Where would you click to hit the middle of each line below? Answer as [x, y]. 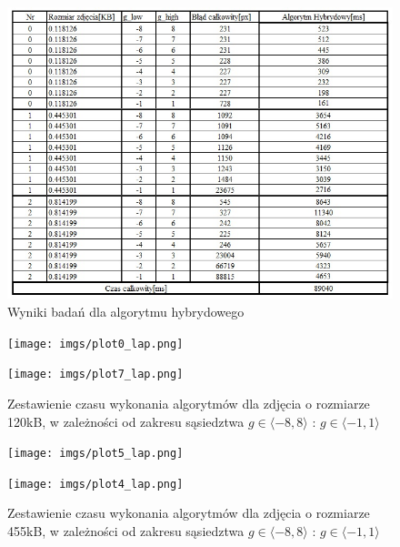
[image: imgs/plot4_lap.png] [95, 484]
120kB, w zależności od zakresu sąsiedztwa [126, 421]
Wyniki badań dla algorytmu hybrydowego [126, 312]
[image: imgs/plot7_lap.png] [95, 375]
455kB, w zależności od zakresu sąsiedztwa [126, 531]
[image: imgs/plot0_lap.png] [95, 344]
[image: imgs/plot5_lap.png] [95, 454]
